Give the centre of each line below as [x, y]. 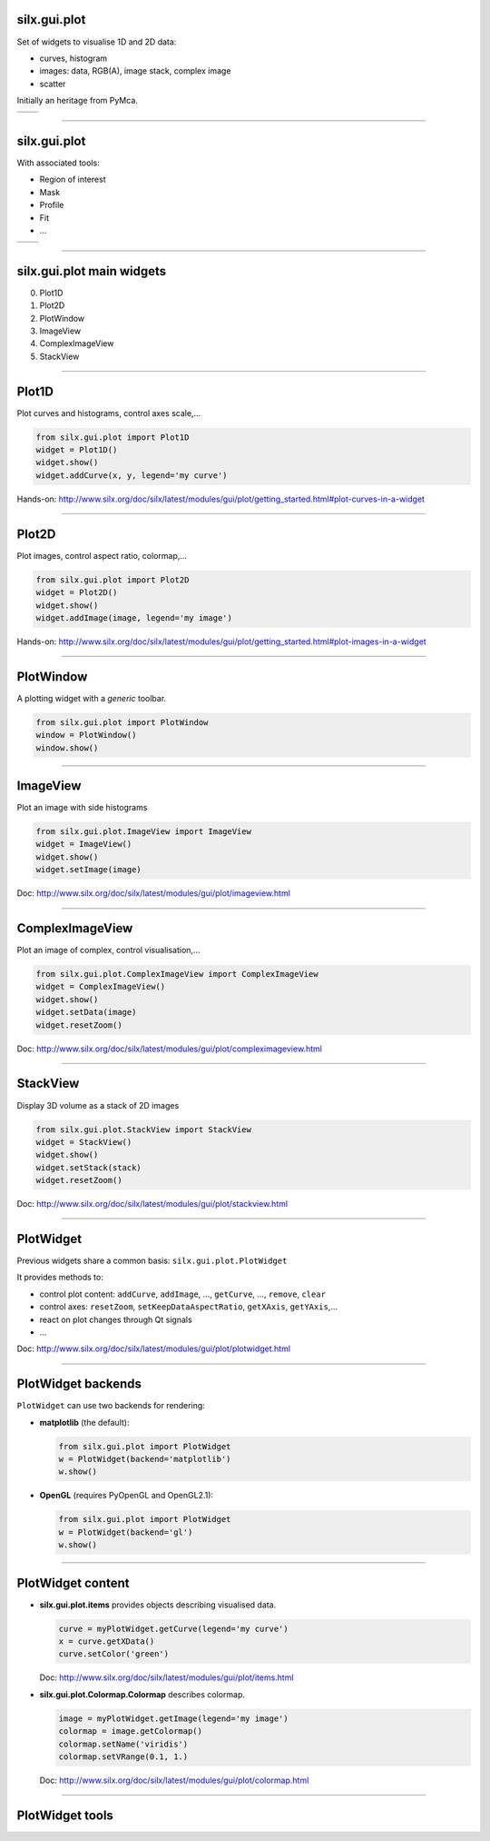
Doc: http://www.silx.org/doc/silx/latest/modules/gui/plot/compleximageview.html [169, 1049]
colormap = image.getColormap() [131, 1732]
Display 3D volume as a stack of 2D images [98, 1105]
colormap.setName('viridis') [123, 1744]
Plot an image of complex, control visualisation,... [108, 950]
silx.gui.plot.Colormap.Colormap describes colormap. [142, 1694]
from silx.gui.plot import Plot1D [113, 437]
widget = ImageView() [84, 844]
